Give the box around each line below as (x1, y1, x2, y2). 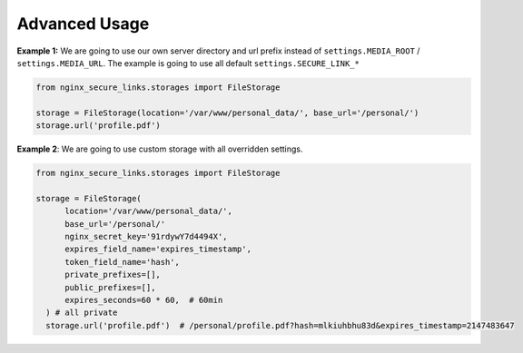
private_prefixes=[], (64, 270, 161, 280)
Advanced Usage (16, 14, 150, 34)
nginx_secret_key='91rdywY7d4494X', (64, 231, 228, 242)
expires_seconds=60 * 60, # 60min (64, 295, 223, 305)
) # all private (45, 308, 118, 318)
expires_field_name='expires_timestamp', (64, 244, 252, 254)
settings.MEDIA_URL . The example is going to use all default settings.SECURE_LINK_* (16, 57, 360, 68)
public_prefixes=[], (64, 282, 156, 292)
